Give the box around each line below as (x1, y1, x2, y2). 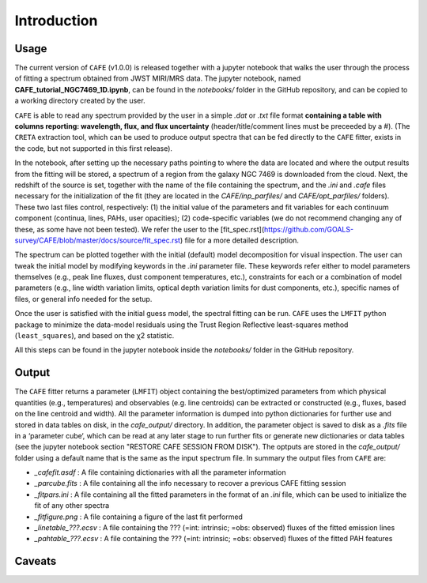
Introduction (14, 12, 98, 29)
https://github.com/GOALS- (263, 224, 354, 234)
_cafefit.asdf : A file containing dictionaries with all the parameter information (34, 468, 286, 477)
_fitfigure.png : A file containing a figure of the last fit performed (34, 512, 243, 521)
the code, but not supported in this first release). (14, 143, 173, 153)
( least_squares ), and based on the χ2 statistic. (14, 331, 175, 340)
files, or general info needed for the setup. (14, 294, 153, 303)
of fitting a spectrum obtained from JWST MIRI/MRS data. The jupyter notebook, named (14, 73, 301, 83)
